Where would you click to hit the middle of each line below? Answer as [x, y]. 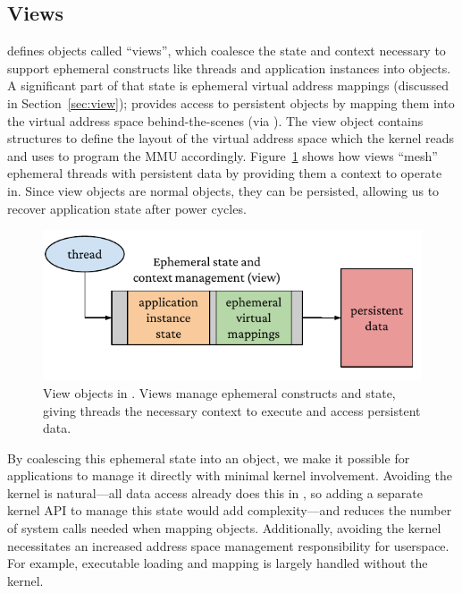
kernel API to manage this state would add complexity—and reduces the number [230, 510]
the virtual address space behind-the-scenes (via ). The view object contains [215, 120]
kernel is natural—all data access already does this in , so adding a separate [215, 492]
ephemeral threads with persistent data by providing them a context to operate [225, 173]
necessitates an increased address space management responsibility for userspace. [228, 545]
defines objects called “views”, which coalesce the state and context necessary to [227, 51]
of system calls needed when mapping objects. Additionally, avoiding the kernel [224, 528]
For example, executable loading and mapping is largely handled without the [218, 563]
